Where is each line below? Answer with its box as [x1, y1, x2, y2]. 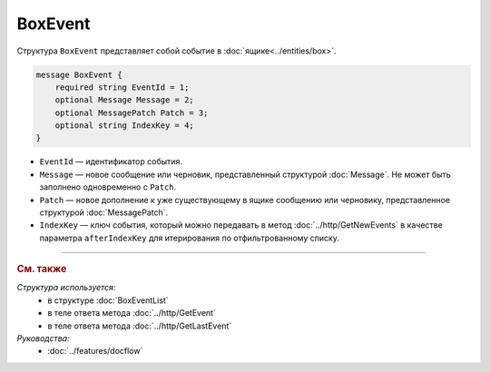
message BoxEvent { [35, 69, 122, 80]
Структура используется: [16, 282, 116, 293]
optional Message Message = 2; [54, 95, 194, 105]
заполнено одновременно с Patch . [39, 181, 177, 192]
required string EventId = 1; [54, 82, 190, 93]
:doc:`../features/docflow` [47, 346, 143, 357]
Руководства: [16, 333, 70, 344]
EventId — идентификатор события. [39, 156, 183, 167]
